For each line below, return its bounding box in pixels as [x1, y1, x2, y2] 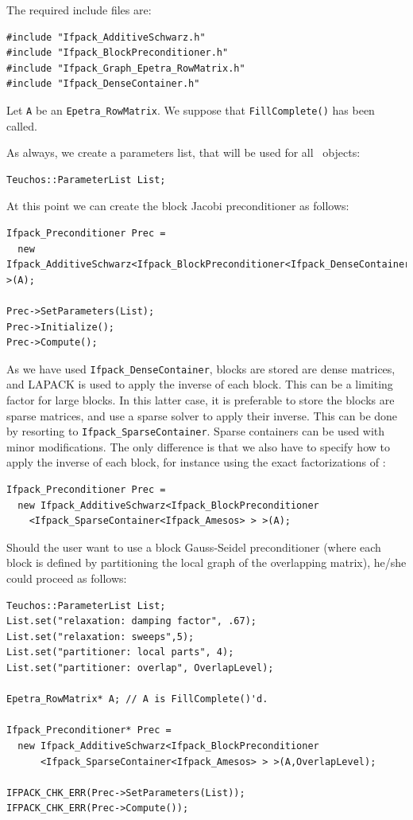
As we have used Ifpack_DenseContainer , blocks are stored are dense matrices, [6, 360, 396, 377]
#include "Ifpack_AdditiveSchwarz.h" [6, 31, 206, 43]
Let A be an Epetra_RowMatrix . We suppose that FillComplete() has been [6, 101, 375, 118]
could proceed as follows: [6, 570, 127, 586]
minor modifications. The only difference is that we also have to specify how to [6, 438, 390, 455]
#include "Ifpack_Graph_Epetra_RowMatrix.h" [6, 62, 245, 74]
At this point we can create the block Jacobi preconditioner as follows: [6, 197, 349, 214]
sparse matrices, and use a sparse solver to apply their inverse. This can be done [6, 407, 398, 424]
